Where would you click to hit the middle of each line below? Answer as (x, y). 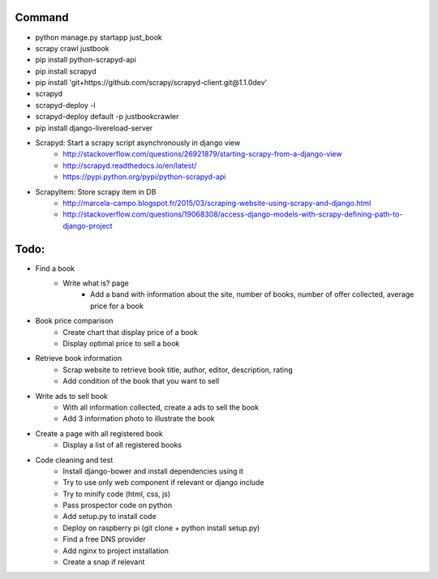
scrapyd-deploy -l (65, 105)
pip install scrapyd (66, 71)
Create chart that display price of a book (130, 332)
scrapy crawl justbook (72, 48)
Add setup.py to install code (110, 517)
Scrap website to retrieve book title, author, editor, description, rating (178, 370)
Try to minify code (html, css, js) (116, 494)
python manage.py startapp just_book (99, 37)
